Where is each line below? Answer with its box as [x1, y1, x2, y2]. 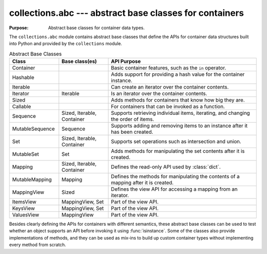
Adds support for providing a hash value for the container [111, 71, 245, 78]
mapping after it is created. [111, 179, 174, 186]
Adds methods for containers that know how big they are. [111, 97, 245, 103]
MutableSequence [12, 125, 55, 132]
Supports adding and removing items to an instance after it [111, 122, 248, 129]
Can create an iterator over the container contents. [111, 84, 229, 91]
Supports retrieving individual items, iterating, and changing [111, 109, 250, 116]
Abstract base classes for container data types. [48, 25, 145, 31]
